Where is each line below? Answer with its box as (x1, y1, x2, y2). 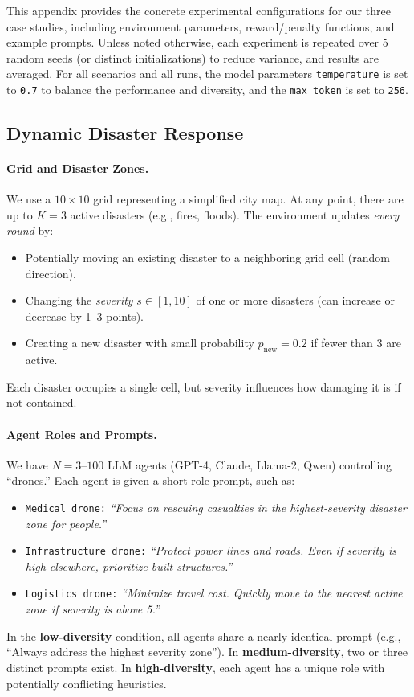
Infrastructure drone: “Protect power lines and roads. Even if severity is (25, 542, 396, 559)
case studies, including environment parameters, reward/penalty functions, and (6, 18, 395, 35)
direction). (25, 264, 76, 281)
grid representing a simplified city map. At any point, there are (93, 191, 404, 207)
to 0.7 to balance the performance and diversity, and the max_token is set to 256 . (6, 81, 408, 98)
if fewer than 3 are (310, 334, 401, 351)
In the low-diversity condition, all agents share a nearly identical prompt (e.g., (6, 627, 401, 644)
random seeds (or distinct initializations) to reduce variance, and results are (6, 49, 379, 66)
